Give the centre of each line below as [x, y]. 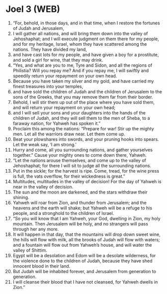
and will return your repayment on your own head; [64, 107]
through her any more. [36, 229]
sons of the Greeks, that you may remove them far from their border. [83, 97]
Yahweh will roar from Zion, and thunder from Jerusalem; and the [80, 202]
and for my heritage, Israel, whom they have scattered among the [80, 44]
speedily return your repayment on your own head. [65, 76]
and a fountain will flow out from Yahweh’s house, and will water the [82, 245]
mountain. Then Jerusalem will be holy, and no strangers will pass [81, 224]
